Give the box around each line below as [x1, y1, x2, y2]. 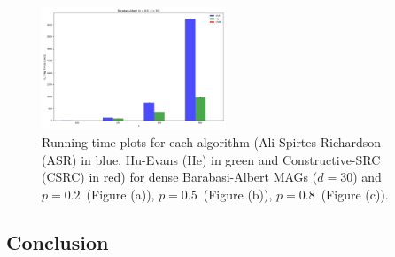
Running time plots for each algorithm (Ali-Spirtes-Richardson [42, 132, 382, 151]
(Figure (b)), [203, 184, 273, 203]
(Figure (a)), [86, 184, 155, 203]
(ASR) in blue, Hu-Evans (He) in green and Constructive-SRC [42, 150, 381, 168]
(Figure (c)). [321, 184, 389, 203]
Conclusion [6, 228, 109, 255]
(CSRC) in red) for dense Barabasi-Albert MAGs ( [42, 167, 318, 186]
